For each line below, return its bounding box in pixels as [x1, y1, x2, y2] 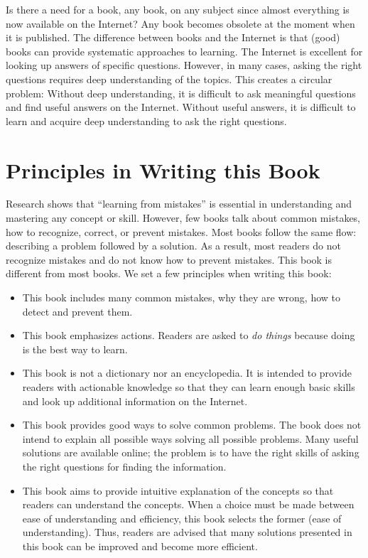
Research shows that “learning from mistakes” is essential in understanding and [6, 196, 352, 211]
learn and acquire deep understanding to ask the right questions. [6, 113, 287, 128]
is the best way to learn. [22, 341, 128, 356]
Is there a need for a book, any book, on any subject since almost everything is [6, 2, 350, 16]
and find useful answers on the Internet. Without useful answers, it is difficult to [6, 100, 356, 114]
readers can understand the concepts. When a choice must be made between [22, 497, 355, 512]
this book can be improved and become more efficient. [22, 538, 258, 553]
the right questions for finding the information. [22, 458, 227, 473]
